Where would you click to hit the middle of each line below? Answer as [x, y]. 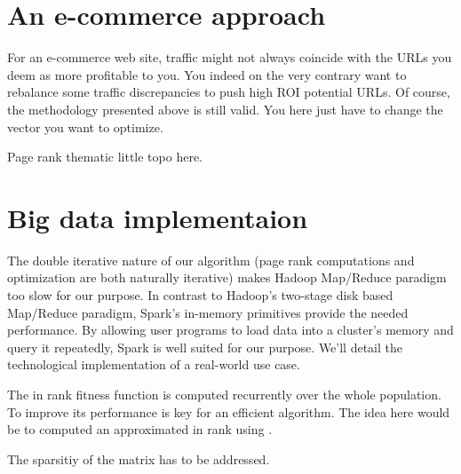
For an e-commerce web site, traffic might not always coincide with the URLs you [230, 57]
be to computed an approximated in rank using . [140, 429]
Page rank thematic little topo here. [105, 157]
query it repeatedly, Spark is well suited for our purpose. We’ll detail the [205, 347]
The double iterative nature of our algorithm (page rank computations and [211, 260]
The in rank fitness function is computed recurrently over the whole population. [224, 394]
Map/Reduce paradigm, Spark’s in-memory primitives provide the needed [208, 312]
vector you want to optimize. [85, 126]
